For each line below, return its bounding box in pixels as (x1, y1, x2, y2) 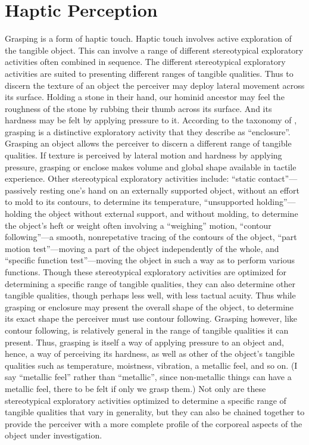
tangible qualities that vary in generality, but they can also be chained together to (5, 406, 305, 418)
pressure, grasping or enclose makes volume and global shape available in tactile (5, 160, 296, 173)
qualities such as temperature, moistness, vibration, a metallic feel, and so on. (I (5, 359, 298, 371)
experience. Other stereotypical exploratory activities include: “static (5, 172, 256, 185)
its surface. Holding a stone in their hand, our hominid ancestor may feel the (5, 91, 285, 103)
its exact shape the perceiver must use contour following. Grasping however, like (5, 312, 298, 325)
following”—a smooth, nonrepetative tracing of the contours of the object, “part (5, 231, 297, 243)
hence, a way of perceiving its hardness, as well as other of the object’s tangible (5, 347, 295, 360)
